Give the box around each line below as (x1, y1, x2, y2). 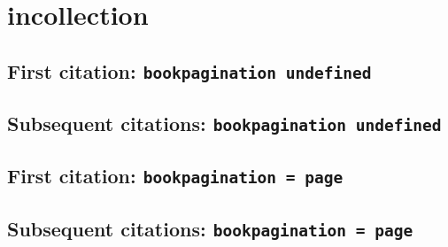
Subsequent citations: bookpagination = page (7, 214, 413, 242)
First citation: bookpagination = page (7, 162, 344, 189)
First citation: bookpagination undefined (7, 57, 372, 84)
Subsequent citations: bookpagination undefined (7, 110, 442, 137)
